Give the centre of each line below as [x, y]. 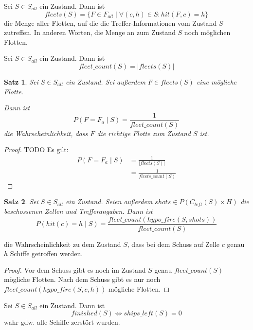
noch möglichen [207, 32]
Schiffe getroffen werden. [46, 253]
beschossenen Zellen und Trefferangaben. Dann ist [78, 211]
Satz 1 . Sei [21, 81]
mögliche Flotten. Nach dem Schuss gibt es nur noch [82, 279]
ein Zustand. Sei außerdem [105, 81]
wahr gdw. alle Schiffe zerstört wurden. [62, 322]
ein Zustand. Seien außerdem [109, 201]
